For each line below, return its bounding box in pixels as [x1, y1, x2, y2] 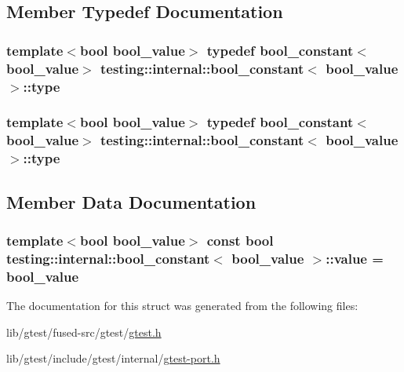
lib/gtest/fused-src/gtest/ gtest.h [6, 323, 162, 340]
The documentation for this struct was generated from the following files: [6, 297, 359, 313]
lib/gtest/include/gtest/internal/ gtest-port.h [6, 350, 220, 367]
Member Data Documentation [6, 189, 257, 213]
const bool [206, 230, 274, 250]
